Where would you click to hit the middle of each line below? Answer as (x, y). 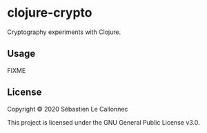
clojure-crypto (50, 13)
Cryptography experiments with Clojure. (64, 32)
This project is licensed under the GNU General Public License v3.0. (103, 122)
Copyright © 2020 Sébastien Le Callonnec (68, 109)
